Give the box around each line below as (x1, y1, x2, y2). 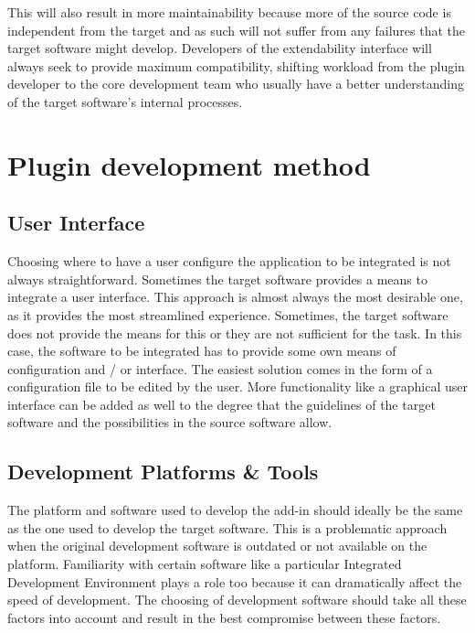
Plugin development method (7, 145, 371, 183)
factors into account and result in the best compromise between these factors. (7, 607, 441, 627)
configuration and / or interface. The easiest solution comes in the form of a (7, 359, 433, 378)
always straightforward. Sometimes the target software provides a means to (7, 269, 427, 288)
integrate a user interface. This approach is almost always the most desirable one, (7, 287, 463, 306)
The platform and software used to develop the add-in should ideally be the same (7, 500, 463, 520)
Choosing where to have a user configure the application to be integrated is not (7, 252, 451, 271)
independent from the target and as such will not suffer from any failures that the (7, 20, 466, 39)
